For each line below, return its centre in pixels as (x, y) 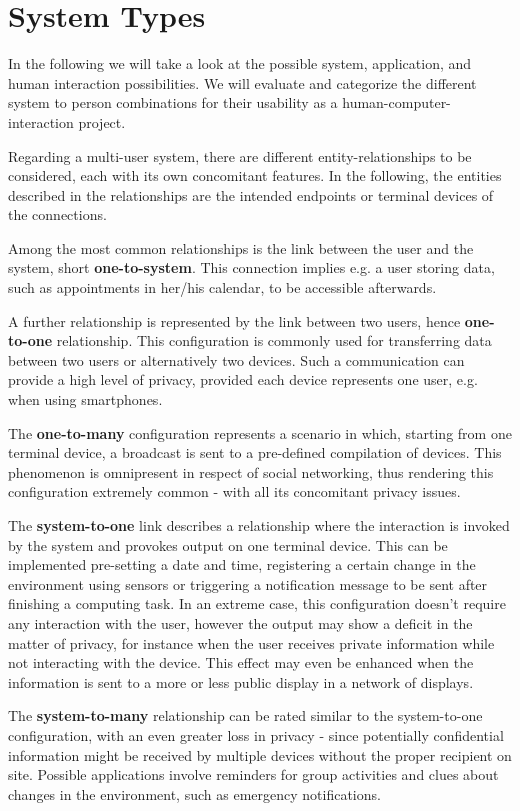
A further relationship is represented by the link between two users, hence (234, 320)
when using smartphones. (85, 399)
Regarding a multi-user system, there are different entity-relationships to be (240, 155)
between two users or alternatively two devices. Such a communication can (236, 359)
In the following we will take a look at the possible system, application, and (240, 63)
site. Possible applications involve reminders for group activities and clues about (253, 774)
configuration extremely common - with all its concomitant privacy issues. (234, 491)
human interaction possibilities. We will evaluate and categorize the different (242, 82)
